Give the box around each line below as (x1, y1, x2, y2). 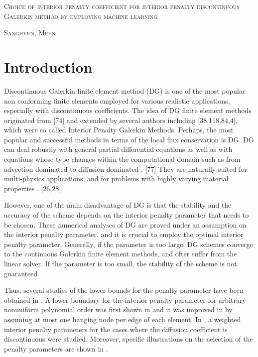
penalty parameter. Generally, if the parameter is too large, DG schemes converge (4, 238, 254, 249)
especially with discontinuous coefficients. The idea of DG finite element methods (4, 105, 252, 116)
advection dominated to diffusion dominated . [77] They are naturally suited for (4, 163, 247, 174)
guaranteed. (4, 268, 40, 278)
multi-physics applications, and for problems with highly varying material (4, 173, 229, 184)
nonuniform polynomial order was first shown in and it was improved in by (4, 304, 233, 315)
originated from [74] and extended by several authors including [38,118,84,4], (4, 115, 238, 125)
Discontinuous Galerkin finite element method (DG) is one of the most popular (4, 85, 246, 96)
